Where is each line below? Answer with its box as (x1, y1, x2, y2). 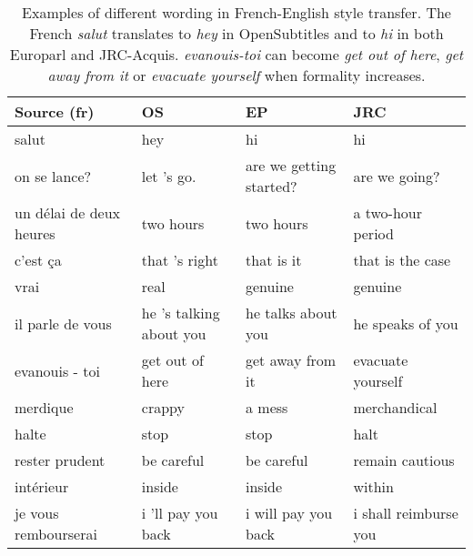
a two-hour (353, 202, 423, 223)
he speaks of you (353, 312, 458, 334)
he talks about (246, 302, 337, 323)
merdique (15, 397, 74, 418)
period (353, 223, 394, 244)
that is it (246, 249, 302, 270)
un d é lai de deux (15, 202, 121, 223)
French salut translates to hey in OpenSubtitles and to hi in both (29, 23, 444, 44)
